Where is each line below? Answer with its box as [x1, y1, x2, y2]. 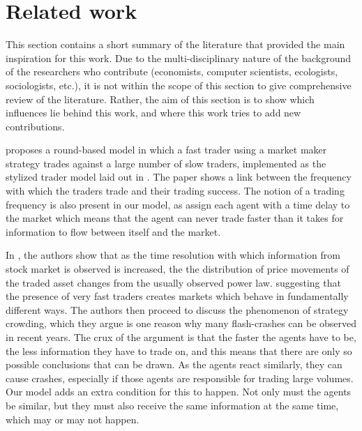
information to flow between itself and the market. [6, 224, 221, 239]
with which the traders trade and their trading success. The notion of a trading [6, 183, 345, 198]
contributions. [6, 119, 65, 133]
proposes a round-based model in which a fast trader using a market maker [6, 142, 327, 157]
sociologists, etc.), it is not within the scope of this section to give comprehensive [6, 77, 352, 92]
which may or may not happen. [6, 411, 139, 426]
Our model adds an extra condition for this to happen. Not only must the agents [6, 384, 352, 399]
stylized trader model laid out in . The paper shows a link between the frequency [6, 169, 352, 184]
